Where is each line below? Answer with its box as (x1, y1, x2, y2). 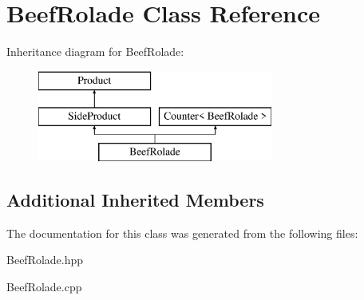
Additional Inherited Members (6, 187, 264, 212)
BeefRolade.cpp (6, 278, 82, 295)
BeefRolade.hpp (6, 251, 84, 268)
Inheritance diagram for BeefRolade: (6, 43, 184, 60)
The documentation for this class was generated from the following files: (6, 224, 358, 241)
